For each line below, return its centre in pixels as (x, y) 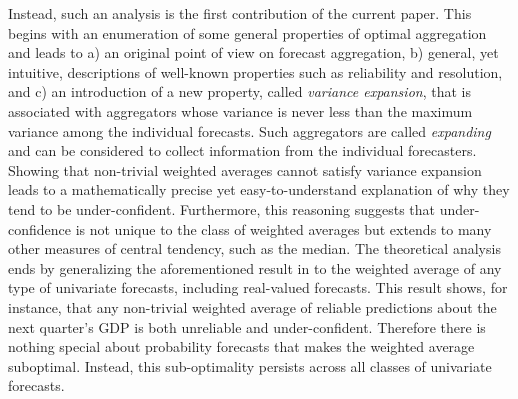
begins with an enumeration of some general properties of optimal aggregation (247, 32)
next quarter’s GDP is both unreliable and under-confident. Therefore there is (247, 326)
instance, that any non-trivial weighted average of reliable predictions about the (252, 306)
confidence (39, 228)
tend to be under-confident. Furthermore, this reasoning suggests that (222, 208)
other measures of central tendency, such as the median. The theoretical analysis (254, 248)
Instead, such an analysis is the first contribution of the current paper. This (240, 13)
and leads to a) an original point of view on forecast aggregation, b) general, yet (253, 52)
